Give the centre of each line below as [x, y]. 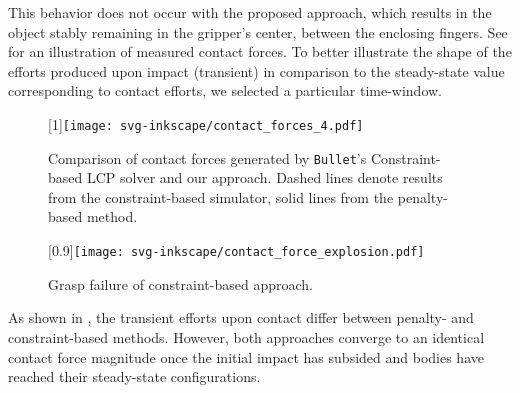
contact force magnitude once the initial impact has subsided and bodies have [246, 356]
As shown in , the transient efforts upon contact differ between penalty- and [241, 317]
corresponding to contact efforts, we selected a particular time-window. [225, 90]
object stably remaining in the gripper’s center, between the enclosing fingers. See [258, 31]
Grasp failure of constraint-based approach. [180, 283]
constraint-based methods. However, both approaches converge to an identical [246, 336]
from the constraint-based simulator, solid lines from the [221, 196]
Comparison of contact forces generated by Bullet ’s [207, 157]
